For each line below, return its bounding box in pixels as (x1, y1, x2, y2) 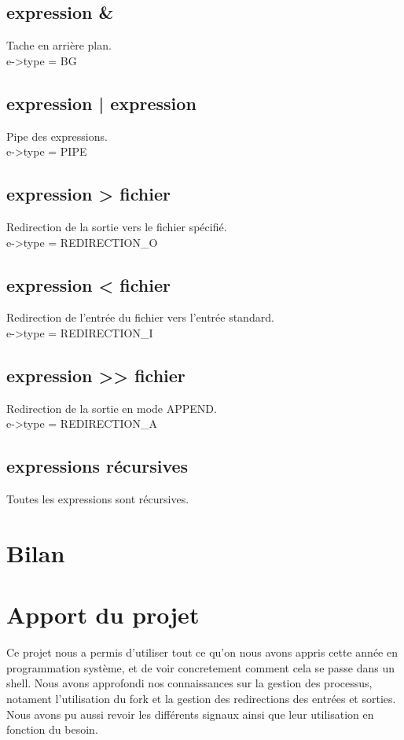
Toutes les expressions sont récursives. (6, 491, 189, 507)
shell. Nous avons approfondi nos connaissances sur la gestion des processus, (6, 675, 373, 691)
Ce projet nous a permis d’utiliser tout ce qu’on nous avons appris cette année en (6, 644, 398, 661)
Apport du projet (6, 598, 200, 631)
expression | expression (6, 90, 196, 115)
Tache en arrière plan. (6, 37, 112, 53)
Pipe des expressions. (6, 127, 108, 144)
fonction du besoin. (6, 721, 98, 738)
